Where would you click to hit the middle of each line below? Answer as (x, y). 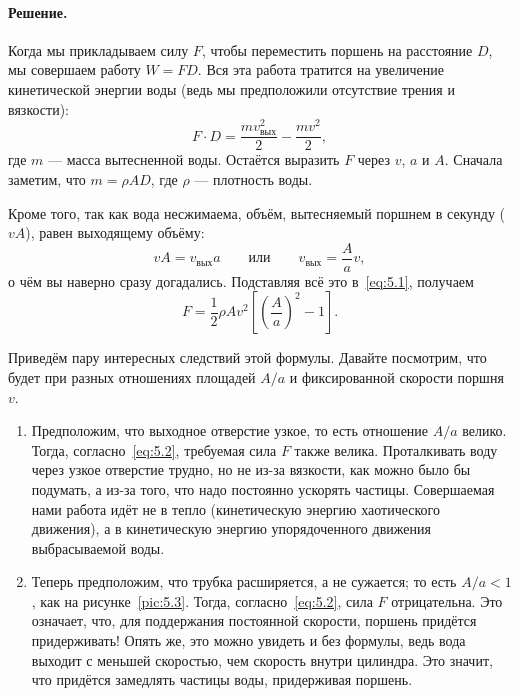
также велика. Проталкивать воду (396, 449)
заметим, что (47, 178)
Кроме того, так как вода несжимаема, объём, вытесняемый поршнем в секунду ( (257, 212)
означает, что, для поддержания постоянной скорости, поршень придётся (254, 620)
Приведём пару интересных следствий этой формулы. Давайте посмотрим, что (247, 357)
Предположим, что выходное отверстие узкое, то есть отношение (230, 430)
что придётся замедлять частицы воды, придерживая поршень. (222, 679)
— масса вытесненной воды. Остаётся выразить (194, 159)
